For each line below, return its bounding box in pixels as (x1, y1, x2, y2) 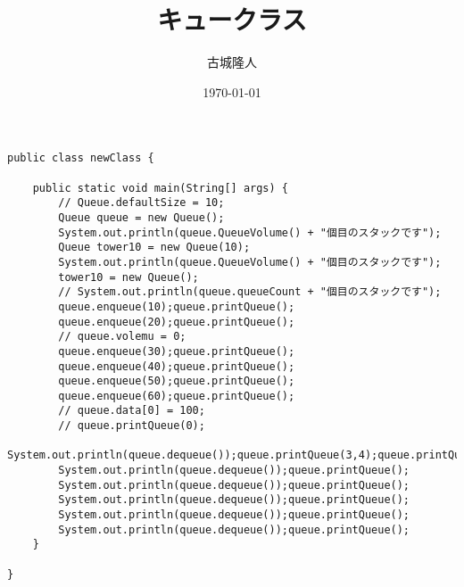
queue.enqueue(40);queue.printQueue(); (58, 360, 295, 373)
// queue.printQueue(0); (58, 419, 205, 433)
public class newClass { (7, 152, 154, 165)
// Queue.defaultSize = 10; (58, 196, 225, 210)
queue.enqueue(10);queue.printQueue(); (58, 300, 295, 313)
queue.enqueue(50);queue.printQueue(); (58, 375, 295, 388)
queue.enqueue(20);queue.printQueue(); (58, 315, 295, 328)
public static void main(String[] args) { (32, 181, 288, 194)
